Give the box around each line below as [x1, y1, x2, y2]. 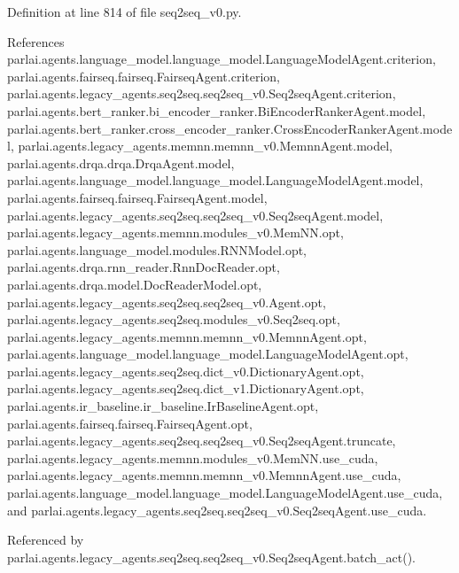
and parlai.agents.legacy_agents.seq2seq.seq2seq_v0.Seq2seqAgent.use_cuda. [7, 500, 427, 519]
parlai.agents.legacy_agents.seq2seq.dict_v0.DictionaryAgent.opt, [7, 361, 364, 380]
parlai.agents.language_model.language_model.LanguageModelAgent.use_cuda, [7, 484, 443, 502]
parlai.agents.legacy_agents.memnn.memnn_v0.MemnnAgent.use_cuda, [7, 466, 401, 484]
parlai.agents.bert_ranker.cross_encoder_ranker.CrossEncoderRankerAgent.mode [7, 119, 453, 137]
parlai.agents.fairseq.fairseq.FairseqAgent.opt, [7, 414, 253, 432]
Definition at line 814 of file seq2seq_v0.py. [7, 3, 242, 20]
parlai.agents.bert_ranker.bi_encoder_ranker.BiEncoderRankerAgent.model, [7, 101, 426, 120]
